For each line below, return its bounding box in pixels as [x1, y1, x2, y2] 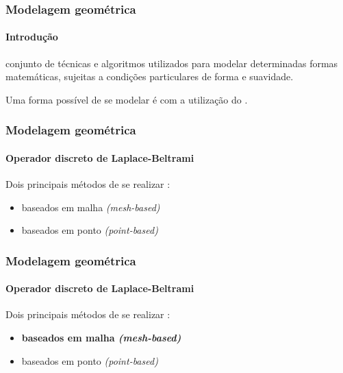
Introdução [5, 29, 58, 44]
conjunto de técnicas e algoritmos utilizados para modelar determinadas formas [5, 56, 338, 70]
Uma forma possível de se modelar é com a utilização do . [5, 92, 248, 106]
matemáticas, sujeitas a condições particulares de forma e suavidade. [5, 69, 294, 84]
